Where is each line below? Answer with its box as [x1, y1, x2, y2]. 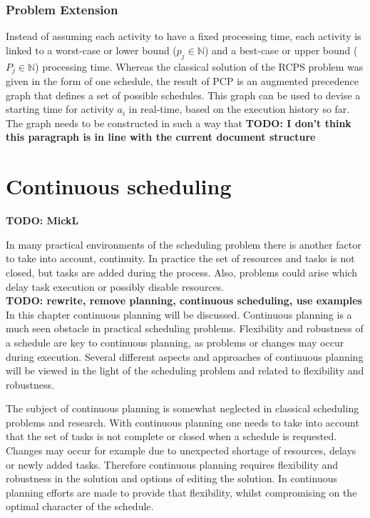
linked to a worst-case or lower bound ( [6, 42, 177, 57]
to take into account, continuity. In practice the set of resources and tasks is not [6, 251, 355, 266]
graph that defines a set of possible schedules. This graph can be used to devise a [6, 87, 361, 102]
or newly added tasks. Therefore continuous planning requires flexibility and [6, 457, 339, 472]
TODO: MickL [6, 213, 79, 228]
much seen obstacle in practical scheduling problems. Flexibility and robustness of [6, 321, 364, 336]
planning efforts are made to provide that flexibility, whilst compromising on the [6, 484, 357, 499]
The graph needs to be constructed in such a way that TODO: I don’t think [6, 115, 351, 130]
